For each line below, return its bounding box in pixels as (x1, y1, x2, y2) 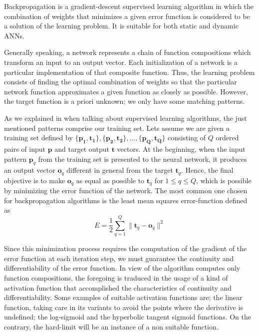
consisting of (168, 132, 206, 143)
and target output (54, 143, 109, 154)
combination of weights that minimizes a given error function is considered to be (4, 10, 250, 21)
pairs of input (4, 143, 45, 154)
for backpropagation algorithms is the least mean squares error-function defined (4, 195, 248, 205)
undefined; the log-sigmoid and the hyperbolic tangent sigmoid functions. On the (4, 312, 251, 322)
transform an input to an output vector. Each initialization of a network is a (4, 56, 238, 67)
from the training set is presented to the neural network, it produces (38, 153, 247, 164)
